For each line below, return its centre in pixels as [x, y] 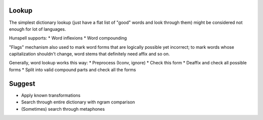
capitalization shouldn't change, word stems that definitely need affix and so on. [89, 54]
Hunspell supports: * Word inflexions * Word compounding [68, 38]
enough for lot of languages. [38, 29]
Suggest [22, 84]
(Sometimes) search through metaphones [63, 109]
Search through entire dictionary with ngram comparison [78, 102]
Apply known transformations [51, 95]
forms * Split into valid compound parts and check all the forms [73, 70]
